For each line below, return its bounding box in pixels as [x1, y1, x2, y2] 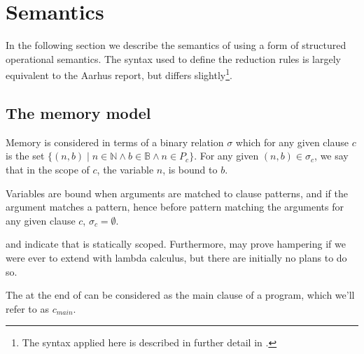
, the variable [97, 162, 154, 176]
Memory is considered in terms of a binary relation [6, 134, 224, 149]
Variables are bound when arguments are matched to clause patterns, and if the [6, 185, 348, 200]
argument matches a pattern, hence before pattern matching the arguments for [6, 199, 344, 214]
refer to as [6, 301, 49, 316]
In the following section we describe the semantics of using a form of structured [6, 38, 346, 52]
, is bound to [162, 162, 218, 176]
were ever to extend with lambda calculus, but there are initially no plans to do [6, 250, 347, 264]
